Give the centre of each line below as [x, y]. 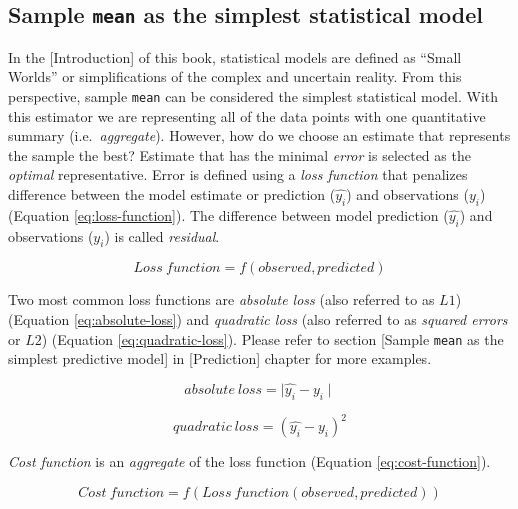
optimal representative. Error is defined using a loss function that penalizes [238, 174]
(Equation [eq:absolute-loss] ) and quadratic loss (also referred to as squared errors [258, 318]
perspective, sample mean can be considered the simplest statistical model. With [253, 95]
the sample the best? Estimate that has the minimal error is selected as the [239, 154]
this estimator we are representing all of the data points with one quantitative [247, 115]
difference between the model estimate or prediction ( [172, 194]
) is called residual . [162, 235]
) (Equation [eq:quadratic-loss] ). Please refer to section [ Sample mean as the [272, 338]
